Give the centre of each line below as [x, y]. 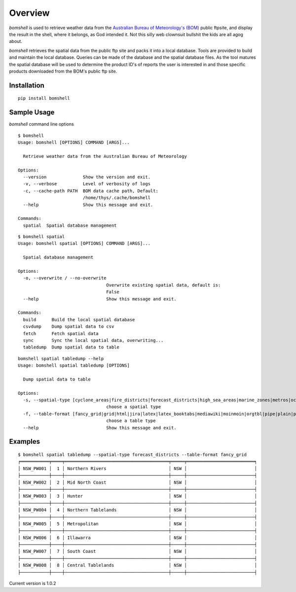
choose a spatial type [134, 407]
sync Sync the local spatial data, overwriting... [93, 340]
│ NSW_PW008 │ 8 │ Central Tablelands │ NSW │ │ [138, 565]
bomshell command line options [41, 124]
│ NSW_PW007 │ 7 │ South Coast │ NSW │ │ [138, 551]
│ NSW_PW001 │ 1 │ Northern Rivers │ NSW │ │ [138, 468]
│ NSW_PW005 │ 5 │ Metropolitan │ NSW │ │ [138, 524]
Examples [25, 442]
